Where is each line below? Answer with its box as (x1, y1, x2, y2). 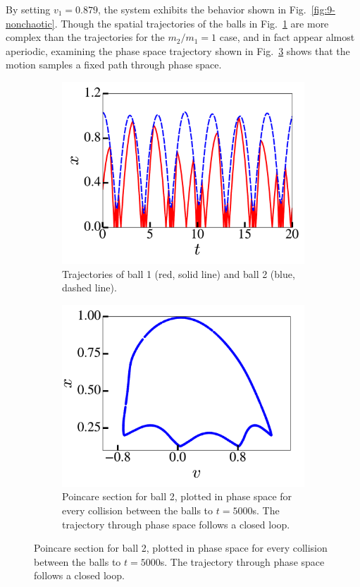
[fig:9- (311, 2, 335, 16)
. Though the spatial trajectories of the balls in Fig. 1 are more (54, 16, 329, 30)
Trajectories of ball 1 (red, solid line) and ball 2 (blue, (62, 266, 295, 281)
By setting (6, 2, 51, 16)
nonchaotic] (6, 16, 55, 30)
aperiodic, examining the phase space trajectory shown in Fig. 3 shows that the (6, 43, 350, 58)
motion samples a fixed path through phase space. (6, 57, 222, 72)
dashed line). (62, 280, 117, 295)
